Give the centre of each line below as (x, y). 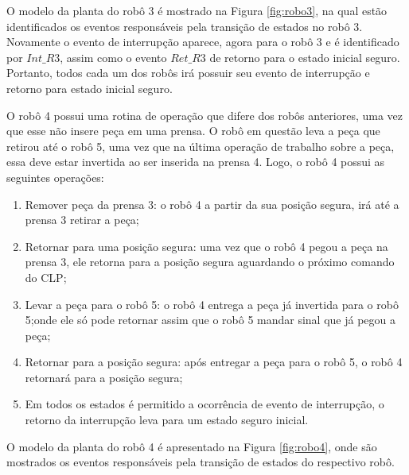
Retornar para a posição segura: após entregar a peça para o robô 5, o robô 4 (214, 362)
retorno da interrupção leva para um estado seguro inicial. (167, 420)
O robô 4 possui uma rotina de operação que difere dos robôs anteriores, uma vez (205, 115)
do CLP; (46, 277)
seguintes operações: (55, 177)
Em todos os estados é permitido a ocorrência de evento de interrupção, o (204, 404)
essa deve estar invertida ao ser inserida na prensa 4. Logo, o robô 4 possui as (196, 162)
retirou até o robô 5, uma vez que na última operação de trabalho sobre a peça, (201, 146)
